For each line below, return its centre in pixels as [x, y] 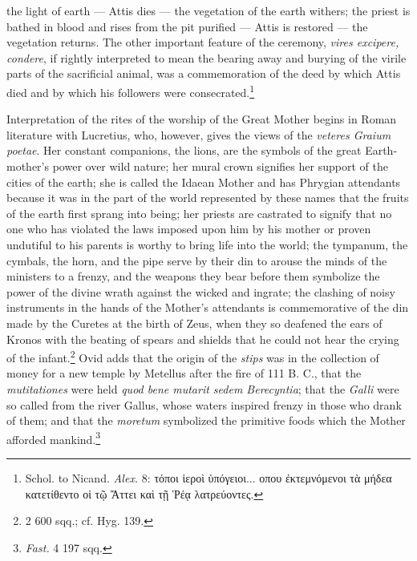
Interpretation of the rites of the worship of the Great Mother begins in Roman [202, 119]
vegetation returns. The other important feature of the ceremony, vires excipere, [203, 42]
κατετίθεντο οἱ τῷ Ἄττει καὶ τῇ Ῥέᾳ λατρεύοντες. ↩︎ [144, 493]
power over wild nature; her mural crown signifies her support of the [220, 166]
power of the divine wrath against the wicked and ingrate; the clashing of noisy [201, 291]
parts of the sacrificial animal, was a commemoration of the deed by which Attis [204, 73]
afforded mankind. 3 [54, 438]
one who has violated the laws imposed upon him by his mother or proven [189, 229]
